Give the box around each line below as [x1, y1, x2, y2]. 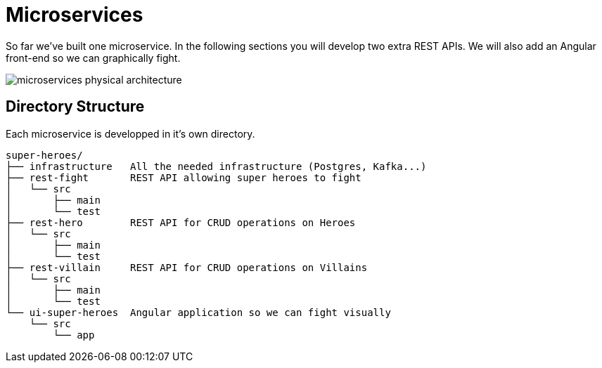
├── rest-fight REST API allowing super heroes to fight [6, 171, 361, 183]
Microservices [6, 3, 143, 27]
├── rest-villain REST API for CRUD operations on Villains [6, 261, 368, 273]
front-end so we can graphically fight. [6, 51, 181, 64]
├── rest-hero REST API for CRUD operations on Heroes [6, 216, 356, 228]
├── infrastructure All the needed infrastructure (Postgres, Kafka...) [6, 160, 427, 172]
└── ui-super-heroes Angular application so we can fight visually [6, 306, 391, 318]
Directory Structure [6, 98, 145, 116]
